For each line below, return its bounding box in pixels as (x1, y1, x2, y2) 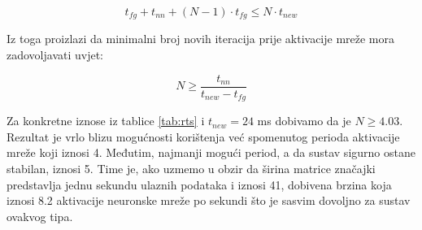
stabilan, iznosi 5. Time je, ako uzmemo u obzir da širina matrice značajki (7, 159, 376, 176)
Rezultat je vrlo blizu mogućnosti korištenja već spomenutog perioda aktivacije (7, 128, 400, 145)
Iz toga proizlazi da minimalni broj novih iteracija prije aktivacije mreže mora (7, 30, 395, 47)
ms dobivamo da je (257, 112, 351, 129)
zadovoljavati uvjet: (7, 46, 104, 63)
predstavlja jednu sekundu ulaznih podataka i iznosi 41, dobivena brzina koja (7, 176, 392, 193)
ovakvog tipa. (7, 207, 73, 224)
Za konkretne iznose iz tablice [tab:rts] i (7, 112, 205, 129)
